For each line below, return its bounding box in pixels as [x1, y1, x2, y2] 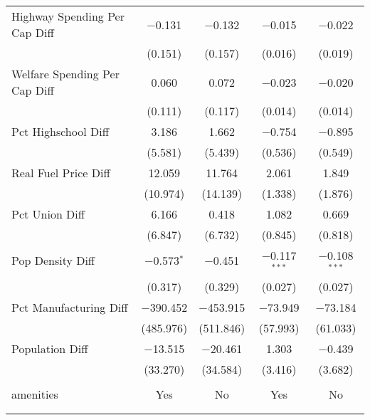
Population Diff [11, 340, 88, 357]
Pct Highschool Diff [11, 123, 109, 140]
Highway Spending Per [11, 8, 125, 24]
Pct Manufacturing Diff [11, 298, 128, 315]
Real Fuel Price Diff [11, 164, 110, 181]
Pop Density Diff [11, 252, 95, 269]
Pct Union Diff [11, 206, 85, 222]
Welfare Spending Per [11, 65, 120, 82]
